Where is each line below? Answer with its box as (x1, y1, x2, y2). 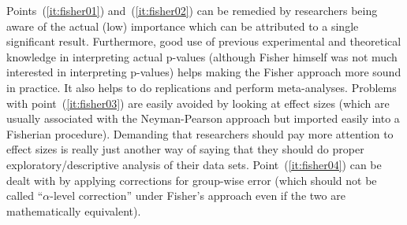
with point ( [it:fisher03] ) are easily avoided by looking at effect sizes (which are (6, 94, 390, 111)
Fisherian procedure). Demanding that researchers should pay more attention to (6, 125, 394, 142)
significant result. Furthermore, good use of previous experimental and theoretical (6, 33, 401, 50)
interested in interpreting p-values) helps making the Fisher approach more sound (6, 64, 401, 80)
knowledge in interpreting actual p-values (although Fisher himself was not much (6, 48, 398, 65)
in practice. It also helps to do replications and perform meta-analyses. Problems (6, 79, 397, 95)
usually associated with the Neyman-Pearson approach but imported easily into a (6, 110, 400, 127)
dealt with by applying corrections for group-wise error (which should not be (6, 172, 377, 188)
